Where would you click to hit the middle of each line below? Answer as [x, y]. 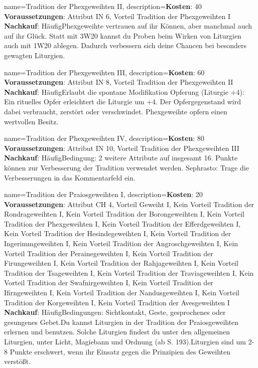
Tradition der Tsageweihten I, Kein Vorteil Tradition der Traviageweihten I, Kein [129, 272]
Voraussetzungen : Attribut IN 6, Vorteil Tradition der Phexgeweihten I [117, 16]
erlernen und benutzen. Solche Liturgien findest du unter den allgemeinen [117, 332]
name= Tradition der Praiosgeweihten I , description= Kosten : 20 [103, 194]
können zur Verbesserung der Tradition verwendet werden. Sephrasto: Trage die [126, 167]
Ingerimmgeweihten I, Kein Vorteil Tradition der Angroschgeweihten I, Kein [121, 243]
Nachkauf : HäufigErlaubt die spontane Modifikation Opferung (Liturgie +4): [124, 91]
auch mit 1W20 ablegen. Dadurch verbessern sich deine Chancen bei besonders [125, 45]
